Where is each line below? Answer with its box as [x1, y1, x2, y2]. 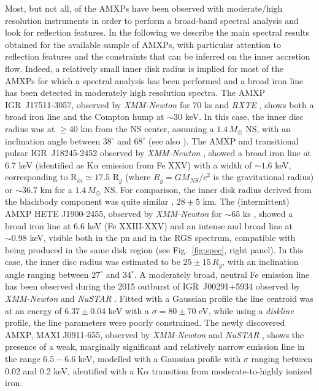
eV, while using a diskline [199, 304, 294, 317]
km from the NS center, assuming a [80, 122, 214, 135]
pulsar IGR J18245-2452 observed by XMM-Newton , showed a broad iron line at [5, 146, 312, 159]
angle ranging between [5, 267, 89, 280]
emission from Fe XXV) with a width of [101, 158, 252, 171]
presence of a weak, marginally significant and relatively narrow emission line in [5, 340, 305, 353]
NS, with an [245, 122, 291, 135]
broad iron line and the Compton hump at [5, 110, 164, 123]
